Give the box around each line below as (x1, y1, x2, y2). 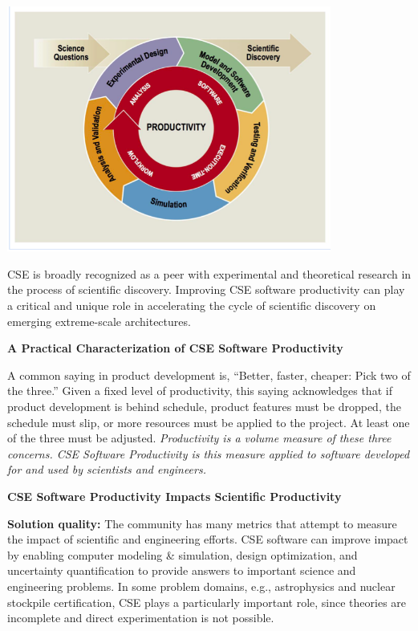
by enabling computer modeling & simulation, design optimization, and (7, 546, 358, 563)
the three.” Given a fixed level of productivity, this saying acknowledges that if (7, 382, 392, 399)
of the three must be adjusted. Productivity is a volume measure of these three (7, 429, 392, 446)
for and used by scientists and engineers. (7, 461, 206, 478)
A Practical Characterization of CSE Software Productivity (7, 340, 343, 356)
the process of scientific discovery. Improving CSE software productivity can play (7, 281, 405, 298)
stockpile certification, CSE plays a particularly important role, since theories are (7, 593, 407, 610)
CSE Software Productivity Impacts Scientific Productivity (7, 487, 342, 504)
